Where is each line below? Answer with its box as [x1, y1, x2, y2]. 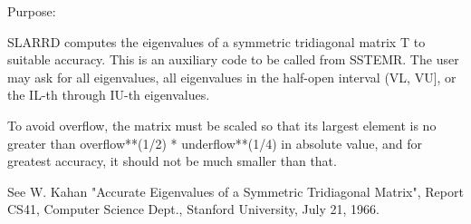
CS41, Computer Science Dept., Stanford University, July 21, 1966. [7, 200, 380, 219]
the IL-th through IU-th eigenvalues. [7, 85, 210, 104]
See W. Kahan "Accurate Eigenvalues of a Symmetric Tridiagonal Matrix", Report [7, 181, 464, 200]
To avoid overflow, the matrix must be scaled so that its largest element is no [7, 115, 437, 134]
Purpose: [7, 2, 56, 20]
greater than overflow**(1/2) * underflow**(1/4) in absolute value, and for [7, 133, 423, 152]
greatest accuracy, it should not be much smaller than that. [7, 151, 337, 170]
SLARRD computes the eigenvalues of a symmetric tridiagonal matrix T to [7, 32, 426, 51]
